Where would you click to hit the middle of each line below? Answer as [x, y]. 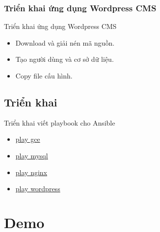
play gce [28, 139]
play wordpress [38, 189]
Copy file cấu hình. [44, 76]
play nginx [31, 172]
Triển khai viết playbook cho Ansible [60, 122]
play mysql [32, 155]
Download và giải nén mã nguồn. [65, 42]
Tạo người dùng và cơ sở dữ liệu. [65, 59]
